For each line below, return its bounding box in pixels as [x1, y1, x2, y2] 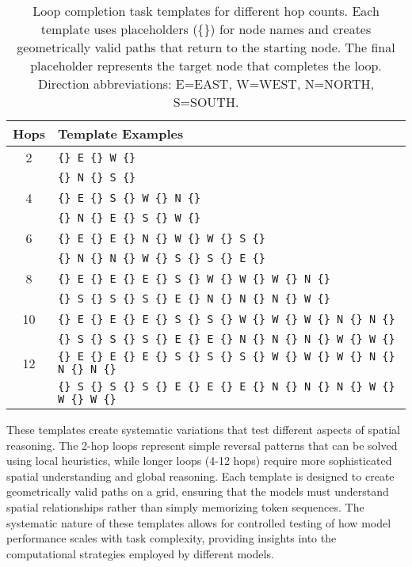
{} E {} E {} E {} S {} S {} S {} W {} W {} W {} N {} [58, 350, 395, 363]
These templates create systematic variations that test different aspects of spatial [6, 421, 400, 437]
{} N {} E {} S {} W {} [58, 211, 201, 224]
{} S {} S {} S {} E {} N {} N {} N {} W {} [58, 292, 330, 305]
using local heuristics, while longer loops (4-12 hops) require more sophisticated [6, 452, 392, 469]
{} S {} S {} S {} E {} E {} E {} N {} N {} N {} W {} [58, 380, 395, 393]
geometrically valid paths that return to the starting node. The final [17, 38, 395, 56]
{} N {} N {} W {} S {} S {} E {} [58, 252, 265, 264]
